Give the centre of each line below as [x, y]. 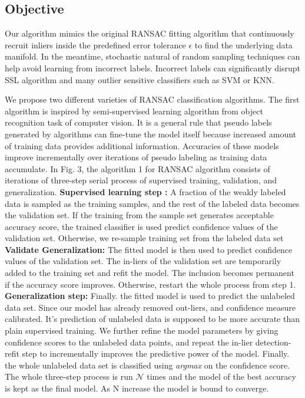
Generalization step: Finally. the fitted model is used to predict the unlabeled [150, 296]
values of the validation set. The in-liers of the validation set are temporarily [143, 261]
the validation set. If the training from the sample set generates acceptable [139, 215]
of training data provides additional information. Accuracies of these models [142, 145]
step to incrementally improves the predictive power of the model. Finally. [156, 353]
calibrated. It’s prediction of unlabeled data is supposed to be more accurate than [152, 319]
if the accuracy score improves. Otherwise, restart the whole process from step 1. [150, 284]
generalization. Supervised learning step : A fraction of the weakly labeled [145, 191]
